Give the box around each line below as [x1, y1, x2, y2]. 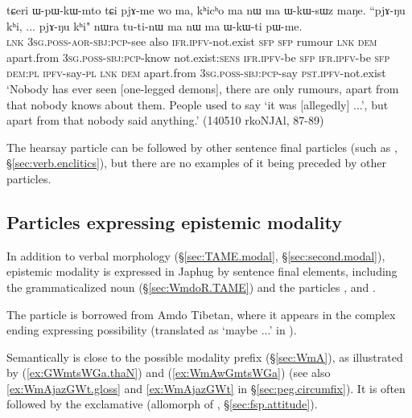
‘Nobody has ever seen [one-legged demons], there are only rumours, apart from [6, 80, 399, 96]
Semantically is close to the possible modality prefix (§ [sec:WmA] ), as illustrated [6, 348, 403, 365]
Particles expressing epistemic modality [6, 209, 342, 234]
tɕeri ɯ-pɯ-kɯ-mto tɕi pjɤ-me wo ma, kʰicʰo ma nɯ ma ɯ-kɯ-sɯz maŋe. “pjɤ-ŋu [6, 2, 406, 18]
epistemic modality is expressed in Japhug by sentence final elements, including [6, 263, 398, 280]
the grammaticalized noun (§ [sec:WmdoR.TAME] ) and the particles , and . [6, 278, 376, 295]
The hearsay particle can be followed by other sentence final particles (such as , [6, 138, 398, 155]
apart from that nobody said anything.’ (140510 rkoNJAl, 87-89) [6, 112, 324, 129]
